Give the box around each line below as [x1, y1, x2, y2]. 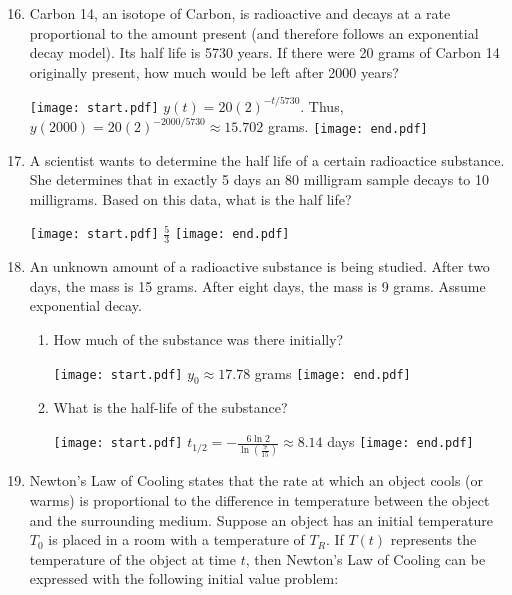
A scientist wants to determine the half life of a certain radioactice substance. [29, 149, 505, 170]
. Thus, [300, 95, 344, 116]
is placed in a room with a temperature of [48, 529, 305, 550]
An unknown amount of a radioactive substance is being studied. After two [29, 256, 490, 277]
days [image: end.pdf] [327, 431, 474, 452]
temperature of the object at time [29, 548, 236, 569]
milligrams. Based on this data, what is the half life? [29, 188, 352, 209]
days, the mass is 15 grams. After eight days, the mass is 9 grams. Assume [29, 275, 486, 296]
